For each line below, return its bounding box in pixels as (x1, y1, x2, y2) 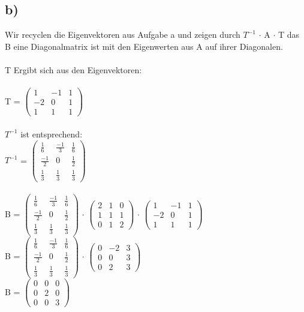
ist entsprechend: (20, 127, 83, 140)
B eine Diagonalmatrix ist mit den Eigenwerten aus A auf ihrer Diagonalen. (5, 40, 283, 52)
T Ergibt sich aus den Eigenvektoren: (5, 63, 142, 76)
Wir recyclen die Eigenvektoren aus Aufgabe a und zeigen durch (5, 28, 240, 41)
